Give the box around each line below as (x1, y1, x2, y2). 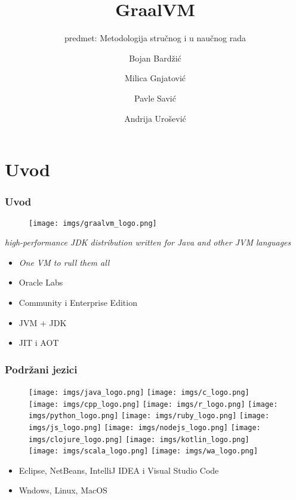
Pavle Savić (134, 91, 176, 104)
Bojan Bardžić (129, 51, 181, 64)
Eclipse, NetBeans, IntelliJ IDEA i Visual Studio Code (18, 464, 219, 476)
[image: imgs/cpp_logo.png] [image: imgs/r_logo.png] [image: (29, 400, 278, 409)
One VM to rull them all (18, 256, 110, 268)
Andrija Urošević (124, 112, 186, 124)
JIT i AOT (18, 336, 59, 349)
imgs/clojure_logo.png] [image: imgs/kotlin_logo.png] (29, 435, 249, 444)
